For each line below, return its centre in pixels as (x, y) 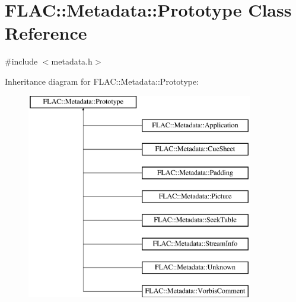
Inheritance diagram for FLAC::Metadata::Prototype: (102, 81)
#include (21, 61)
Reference (46, 33)
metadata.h (72, 61)
